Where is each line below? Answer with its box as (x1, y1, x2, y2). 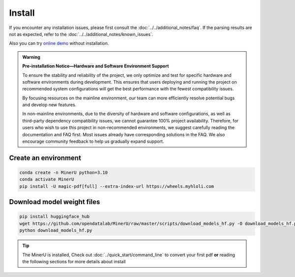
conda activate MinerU (19, 177, 74, 182)
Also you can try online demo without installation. (9, 40, 109, 46)
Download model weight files (9, 198, 100, 206)
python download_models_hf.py (19, 228, 92, 233)
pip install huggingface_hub (19, 214, 90, 219)
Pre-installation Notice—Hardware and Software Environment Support (22, 63, 169, 69)
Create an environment (9, 154, 81, 162)
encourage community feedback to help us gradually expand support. (22, 138, 164, 145)
